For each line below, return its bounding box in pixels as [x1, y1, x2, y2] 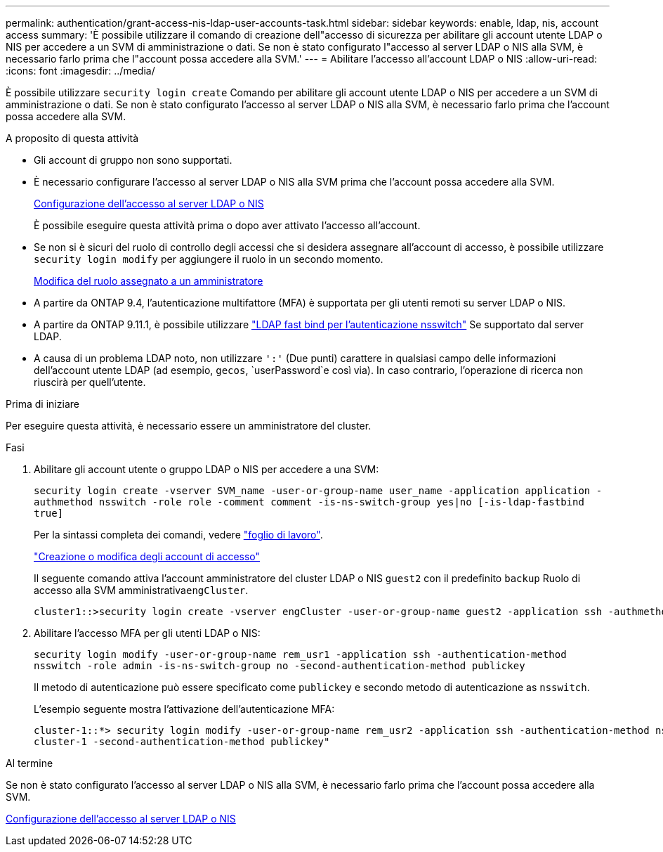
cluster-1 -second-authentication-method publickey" [34, 736, 330, 747]
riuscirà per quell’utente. [34, 376, 146, 388]
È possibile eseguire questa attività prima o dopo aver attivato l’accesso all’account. [34, 219, 421, 231]
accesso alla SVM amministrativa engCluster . [34, 584, 249, 596]
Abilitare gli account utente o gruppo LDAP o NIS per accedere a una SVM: [34, 463, 379, 475]
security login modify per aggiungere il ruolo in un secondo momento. [34, 253, 383, 265]
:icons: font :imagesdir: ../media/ [6, 65, 155, 77]
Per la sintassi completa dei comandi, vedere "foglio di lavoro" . [34, 529, 323, 541]
